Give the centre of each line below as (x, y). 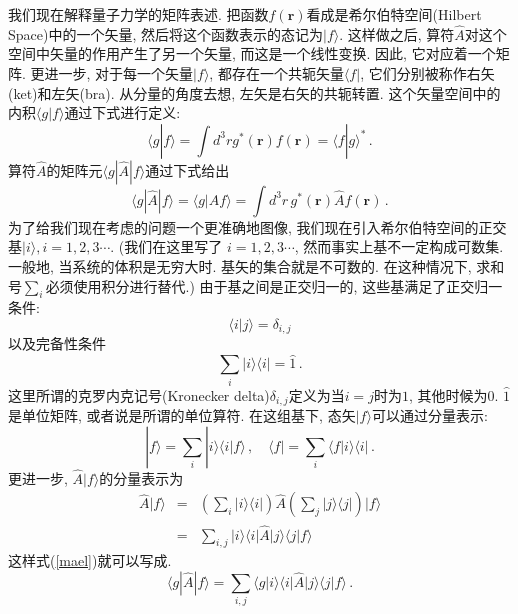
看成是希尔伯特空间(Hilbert (394, 14)
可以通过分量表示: (429, 415)
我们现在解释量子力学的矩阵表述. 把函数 (138, 14)
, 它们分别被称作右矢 (427, 73)
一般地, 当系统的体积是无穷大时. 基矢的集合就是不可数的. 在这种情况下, (240, 265)
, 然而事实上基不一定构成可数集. (399, 246)
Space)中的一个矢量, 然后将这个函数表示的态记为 (165, 33)
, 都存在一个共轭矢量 (276, 73)
